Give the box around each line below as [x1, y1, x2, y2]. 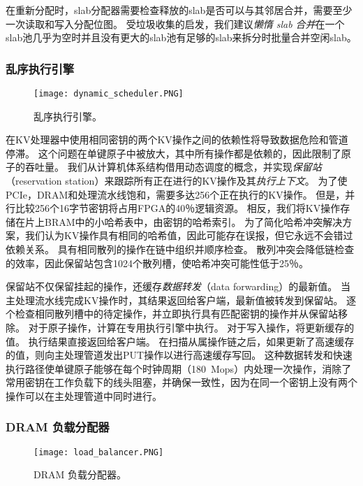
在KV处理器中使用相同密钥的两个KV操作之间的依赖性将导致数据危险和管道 [6, 132, 348, 147]
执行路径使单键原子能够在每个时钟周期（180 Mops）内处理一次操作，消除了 [6, 361, 352, 376]
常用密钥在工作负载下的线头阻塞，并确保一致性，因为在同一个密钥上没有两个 [6, 375, 357, 389]
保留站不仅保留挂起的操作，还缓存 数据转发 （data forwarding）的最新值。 [6, 279, 338, 294]
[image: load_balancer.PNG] [34, 447, 164, 457]
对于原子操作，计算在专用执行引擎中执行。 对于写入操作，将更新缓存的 [28, 320, 355, 334]
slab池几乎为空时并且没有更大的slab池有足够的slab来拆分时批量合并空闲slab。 [6, 30, 357, 45]
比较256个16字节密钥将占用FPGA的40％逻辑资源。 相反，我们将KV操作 [15, 201, 341, 215]
